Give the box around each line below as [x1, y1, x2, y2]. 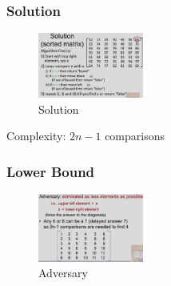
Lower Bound [6, 161, 95, 181]
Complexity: [6, 127, 66, 144]
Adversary [38, 264, 88, 281]
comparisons [105, 127, 165, 144]
